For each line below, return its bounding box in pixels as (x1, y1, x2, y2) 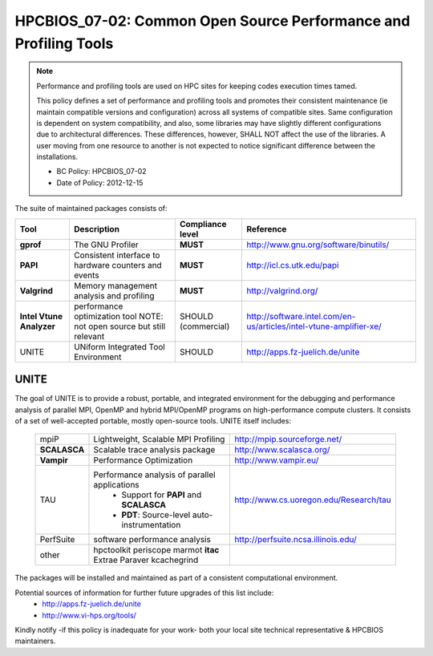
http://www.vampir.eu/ (233, 455, 319, 466)
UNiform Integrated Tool (73, 341, 166, 352)
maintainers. (14, 636, 56, 646)
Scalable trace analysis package (93, 444, 216, 456)
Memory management (73, 280, 158, 291)
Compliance (179, 218, 227, 229)
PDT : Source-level (121, 509, 191, 520)
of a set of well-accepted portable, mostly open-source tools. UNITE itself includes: (14, 415, 292, 425)
